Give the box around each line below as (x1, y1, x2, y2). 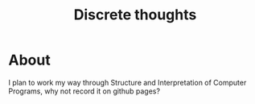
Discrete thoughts (73, 6, 197, 24)
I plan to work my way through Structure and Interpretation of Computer (8, 77, 247, 87)
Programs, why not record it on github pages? (8, 86, 161, 96)
